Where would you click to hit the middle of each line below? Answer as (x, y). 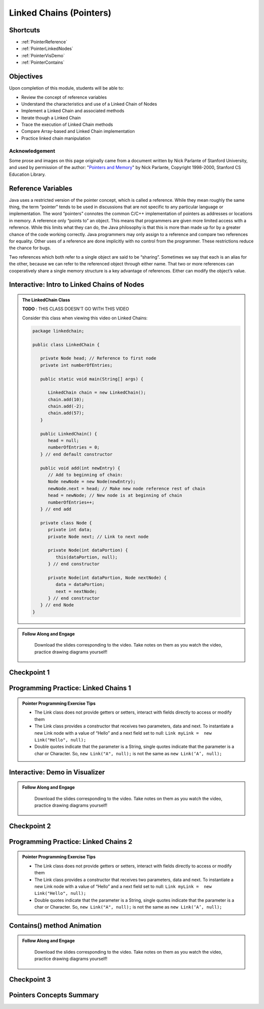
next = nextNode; (76, 591)
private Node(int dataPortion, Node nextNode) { (107, 577)
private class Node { (66, 523)
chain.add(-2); (66, 406)
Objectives (26, 77)
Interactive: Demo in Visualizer (57, 772)
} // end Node (57, 605)
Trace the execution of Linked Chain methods (67, 124)
